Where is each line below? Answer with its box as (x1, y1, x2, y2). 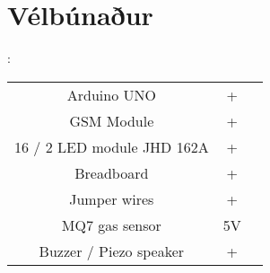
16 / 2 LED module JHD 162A (14, 136, 209, 157)
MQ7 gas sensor (61, 214, 161, 235)
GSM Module (69, 110, 154, 131)
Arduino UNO (66, 84, 156, 105)
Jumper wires (69, 188, 154, 209)
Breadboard (74, 162, 149, 183)
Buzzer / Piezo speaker (39, 240, 185, 261)
